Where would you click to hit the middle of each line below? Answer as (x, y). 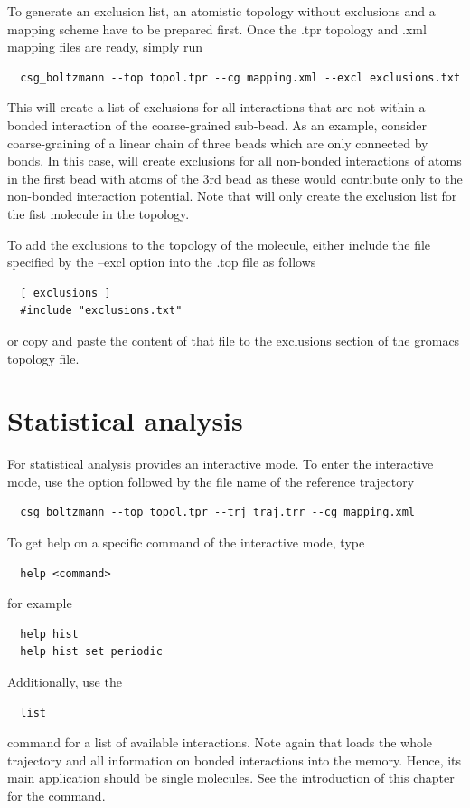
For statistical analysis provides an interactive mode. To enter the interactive (221, 464)
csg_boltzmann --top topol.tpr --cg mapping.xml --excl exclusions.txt (240, 77)
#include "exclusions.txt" (101, 311)
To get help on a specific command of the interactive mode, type (186, 542)
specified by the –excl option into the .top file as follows (162, 262)
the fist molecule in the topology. (99, 213)
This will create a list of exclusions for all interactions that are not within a (216, 107)
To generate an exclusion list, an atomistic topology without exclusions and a (221, 11)
